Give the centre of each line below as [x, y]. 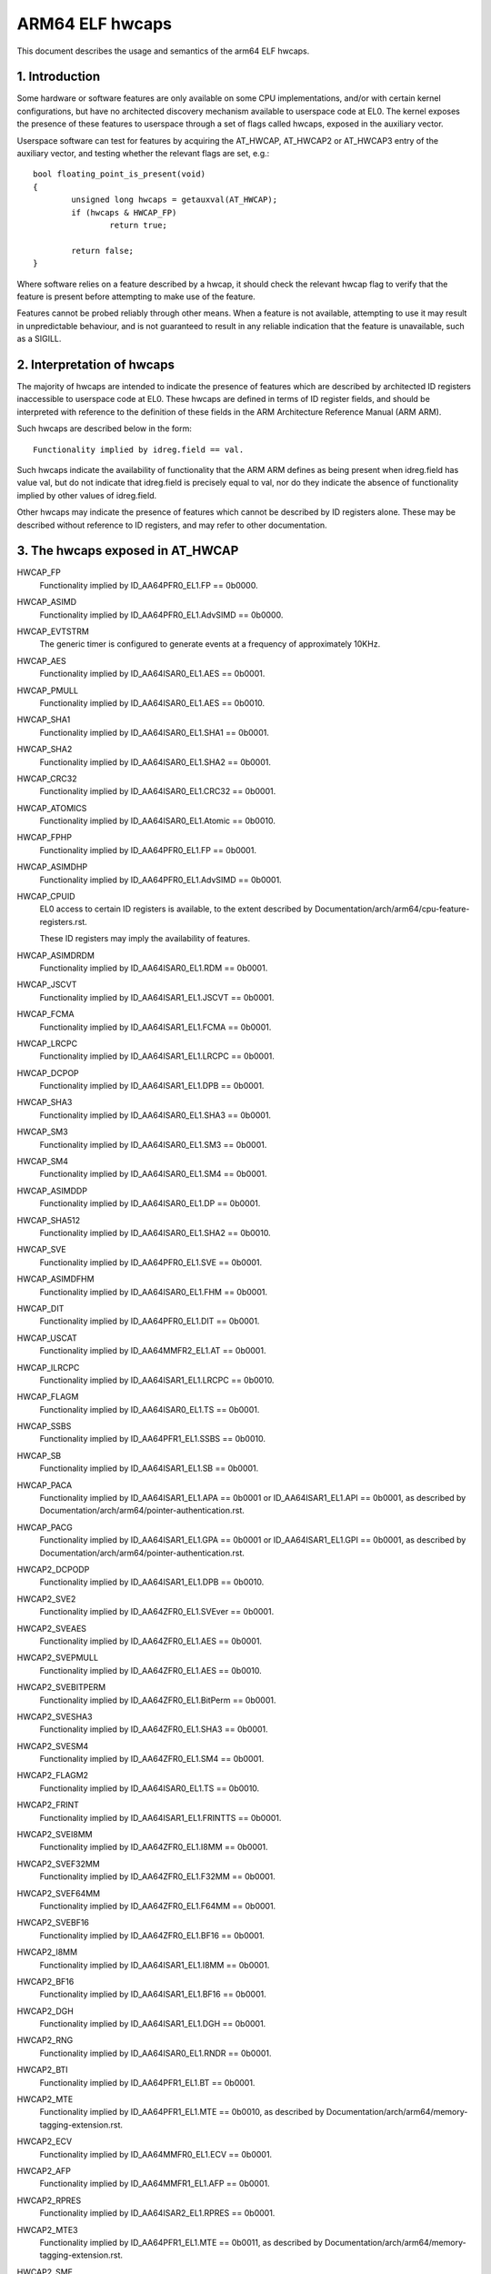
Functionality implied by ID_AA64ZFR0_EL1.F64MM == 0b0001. [158, 1906]
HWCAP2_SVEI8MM [55, 1835]
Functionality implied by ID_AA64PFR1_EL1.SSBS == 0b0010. [152, 1439]
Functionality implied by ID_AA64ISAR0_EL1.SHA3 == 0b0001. [155, 1115]
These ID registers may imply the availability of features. [145, 939]
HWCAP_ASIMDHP [52, 867]
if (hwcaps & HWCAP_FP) [124, 212]
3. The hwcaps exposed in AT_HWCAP [128, 551]
